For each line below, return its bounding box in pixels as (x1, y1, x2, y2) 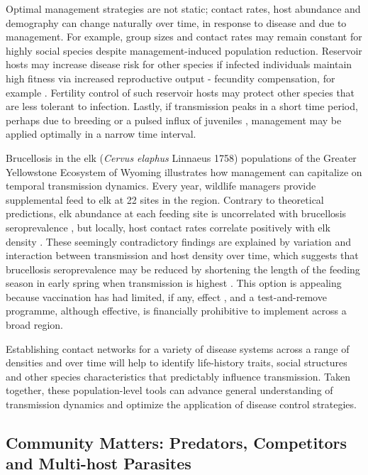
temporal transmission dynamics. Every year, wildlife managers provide (6, 178, 316, 193)
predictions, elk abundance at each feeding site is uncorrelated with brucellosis (6, 206, 347, 221)
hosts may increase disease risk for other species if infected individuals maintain (6, 57, 352, 72)
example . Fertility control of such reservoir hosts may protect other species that (6, 84, 355, 99)
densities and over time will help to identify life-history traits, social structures (6, 355, 347, 370)
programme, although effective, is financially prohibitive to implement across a (6, 303, 347, 318)
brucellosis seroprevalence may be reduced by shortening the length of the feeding (6, 261, 360, 276)
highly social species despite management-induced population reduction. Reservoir (6, 43, 362, 58)
